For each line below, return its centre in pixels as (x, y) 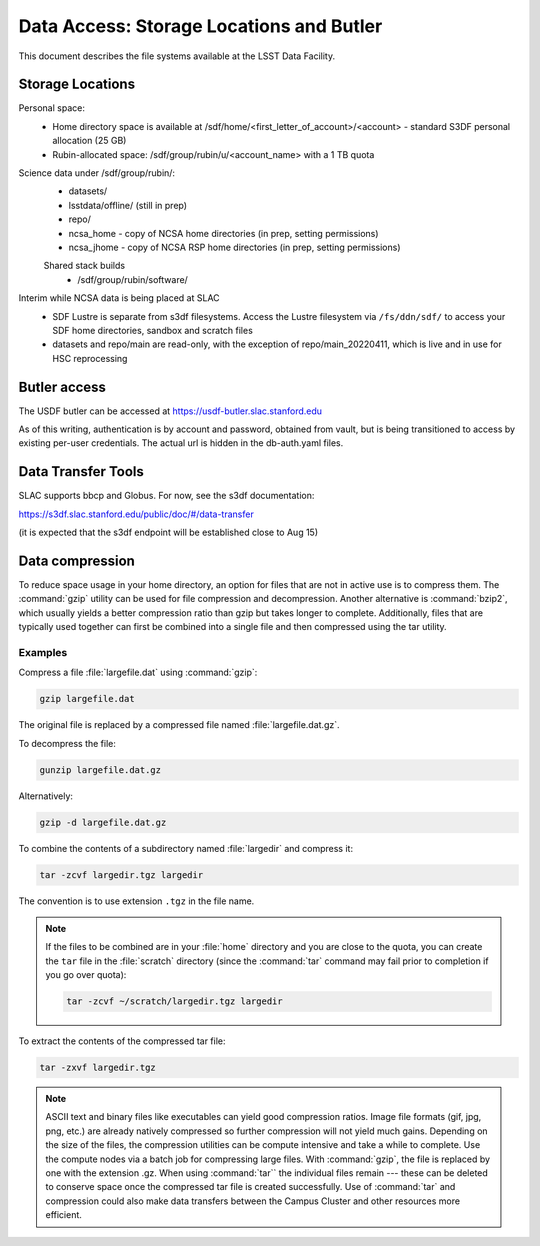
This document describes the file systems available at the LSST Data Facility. (176, 56)
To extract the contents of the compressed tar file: (122, 1041)
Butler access (62, 386)
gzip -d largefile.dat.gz (103, 822)
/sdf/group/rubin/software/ (133, 279)
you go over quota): (86, 975)
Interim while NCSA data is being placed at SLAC (119, 298)
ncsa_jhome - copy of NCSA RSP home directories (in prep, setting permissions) (234, 247)
